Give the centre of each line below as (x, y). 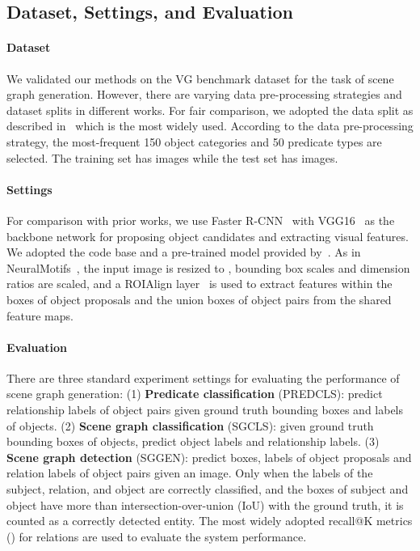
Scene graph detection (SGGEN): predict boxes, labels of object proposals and (209, 457)
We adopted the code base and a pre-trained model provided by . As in (184, 252)
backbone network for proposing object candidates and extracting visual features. (208, 236)
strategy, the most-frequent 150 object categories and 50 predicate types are (194, 141)
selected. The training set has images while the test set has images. (172, 157)
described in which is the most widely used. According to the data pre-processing (210, 126)
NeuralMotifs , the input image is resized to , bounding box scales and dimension (208, 267)
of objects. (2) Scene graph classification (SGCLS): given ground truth (190, 425)
